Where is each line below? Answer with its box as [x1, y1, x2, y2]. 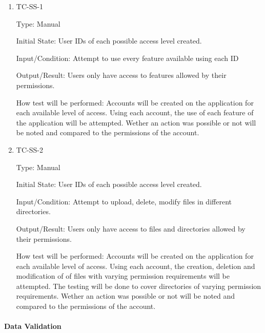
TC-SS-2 [16, 144, 43, 155]
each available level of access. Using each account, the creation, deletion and [16, 260, 255, 271]
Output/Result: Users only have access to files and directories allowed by [16, 223, 246, 234]
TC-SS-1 [16, 1, 43, 11]
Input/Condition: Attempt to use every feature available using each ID [16, 52, 239, 63]
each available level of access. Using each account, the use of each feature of [16, 107, 254, 118]
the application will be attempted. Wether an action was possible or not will [16, 117, 256, 128]
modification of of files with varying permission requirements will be [16, 270, 230, 281]
